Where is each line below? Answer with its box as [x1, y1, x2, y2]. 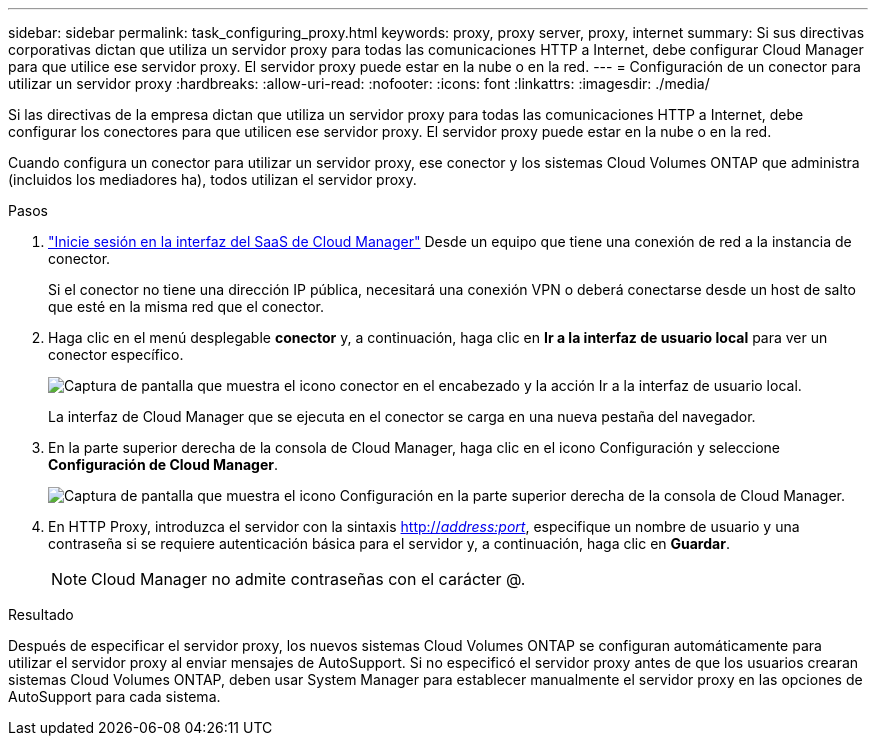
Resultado [8, 606, 74, 623]
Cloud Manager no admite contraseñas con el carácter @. [91, 569, 526, 589]
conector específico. [48, 346, 184, 363]
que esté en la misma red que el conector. [48, 298, 324, 315]
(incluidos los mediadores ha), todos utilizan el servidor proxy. [8, 171, 417, 188]
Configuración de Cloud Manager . [48, 456, 279, 473]
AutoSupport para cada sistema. [8, 688, 221, 705]
